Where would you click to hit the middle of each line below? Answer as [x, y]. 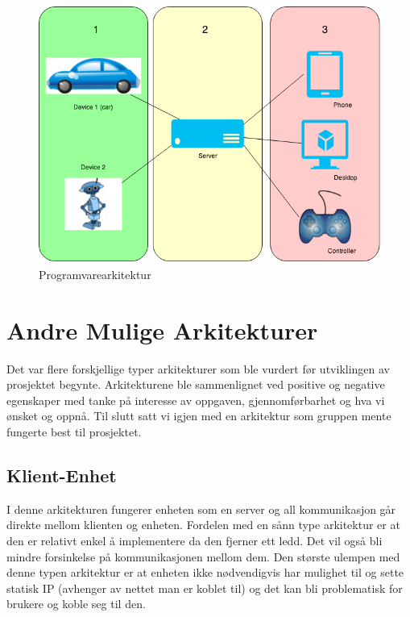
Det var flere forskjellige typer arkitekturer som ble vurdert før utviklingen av [198, 368]
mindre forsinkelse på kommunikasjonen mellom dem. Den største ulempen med [203, 556]
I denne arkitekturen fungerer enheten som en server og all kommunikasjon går [201, 509]
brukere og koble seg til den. [76, 604]
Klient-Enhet [62, 475]
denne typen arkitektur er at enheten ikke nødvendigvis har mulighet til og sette [205, 572]
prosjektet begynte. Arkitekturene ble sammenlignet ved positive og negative [196, 384]
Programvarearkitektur [95, 274]
